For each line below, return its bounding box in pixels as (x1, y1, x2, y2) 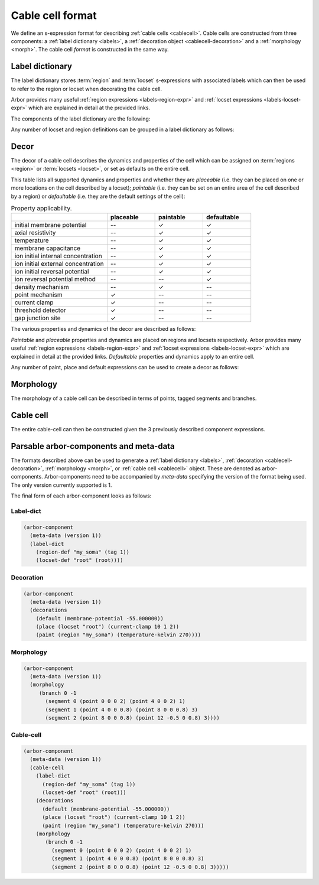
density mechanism (14, 283, 69, 291)
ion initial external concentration (14, 260, 104, 268)
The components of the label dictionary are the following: (11, 115, 151, 122)
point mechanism (14, 291, 63, 299)
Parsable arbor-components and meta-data (11, 441, 175, 451)
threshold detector (14, 306, 66, 314)
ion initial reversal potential (14, 268, 89, 276)
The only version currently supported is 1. (11, 481, 112, 489)
